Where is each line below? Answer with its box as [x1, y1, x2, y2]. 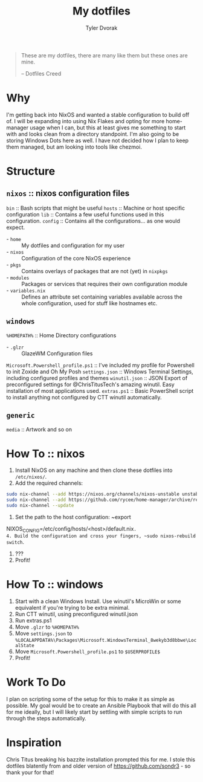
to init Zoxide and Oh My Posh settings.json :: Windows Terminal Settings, [6, 367, 193, 375]
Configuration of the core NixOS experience [21, 254, 131, 262]
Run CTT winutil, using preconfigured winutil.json [14, 610, 138, 618]
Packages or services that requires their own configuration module [21, 280, 188, 288]
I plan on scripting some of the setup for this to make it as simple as [6, 695, 175, 702]
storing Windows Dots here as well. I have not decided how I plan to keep [6, 137, 189, 144]
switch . [6, 538, 24, 545]
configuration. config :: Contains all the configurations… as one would [6, 217, 180, 224]
